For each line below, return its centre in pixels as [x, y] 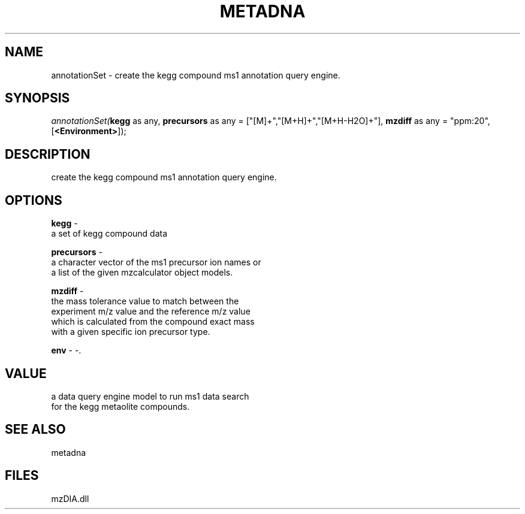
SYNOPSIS [37, 98]
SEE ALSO [35, 430]
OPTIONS [34, 200]
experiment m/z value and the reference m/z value [151, 312]
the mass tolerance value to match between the [145, 301]
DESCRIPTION [48, 154]
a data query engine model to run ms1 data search [150, 396]
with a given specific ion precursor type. [131, 332]
